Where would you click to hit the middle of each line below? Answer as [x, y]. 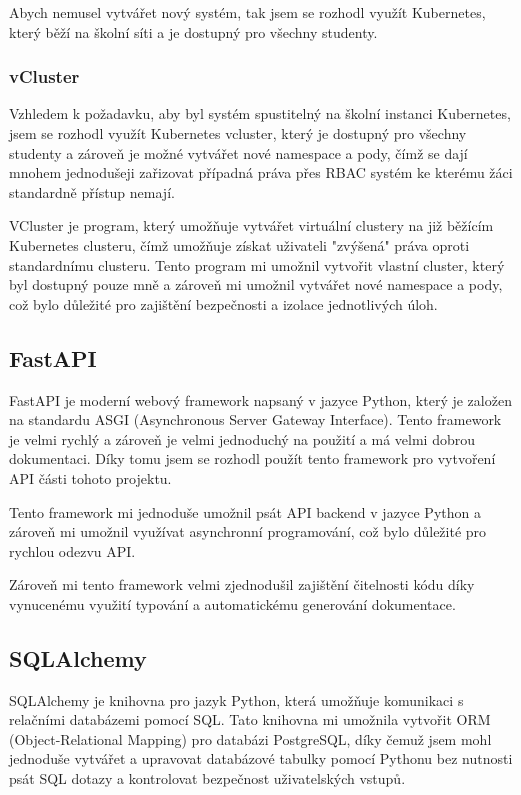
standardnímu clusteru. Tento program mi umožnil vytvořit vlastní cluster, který [257, 264]
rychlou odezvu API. [72, 550]
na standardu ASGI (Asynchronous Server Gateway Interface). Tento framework [255, 419]
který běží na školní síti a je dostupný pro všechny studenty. [193, 31]
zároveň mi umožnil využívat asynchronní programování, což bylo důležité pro [248, 531]
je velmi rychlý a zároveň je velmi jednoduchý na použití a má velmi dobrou [242, 438]
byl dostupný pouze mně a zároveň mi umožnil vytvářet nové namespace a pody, [256, 284]
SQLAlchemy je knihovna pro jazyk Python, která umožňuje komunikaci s [236, 699]
